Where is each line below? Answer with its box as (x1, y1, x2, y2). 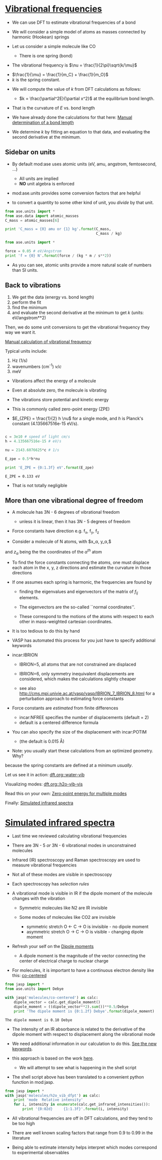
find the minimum (12, 304, 47, 310)
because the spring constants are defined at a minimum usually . (5, 763, 133, 768)
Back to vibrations (5, 281, 61, 290)
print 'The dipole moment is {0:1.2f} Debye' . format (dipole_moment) (14, 1009, 155, 1013)
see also (19, 686, 36, 691)
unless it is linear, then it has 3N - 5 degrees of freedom (19, 519, 131, 524)
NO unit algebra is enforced (19, 180, 75, 186)
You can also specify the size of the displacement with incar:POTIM (12, 729, 147, 735)
